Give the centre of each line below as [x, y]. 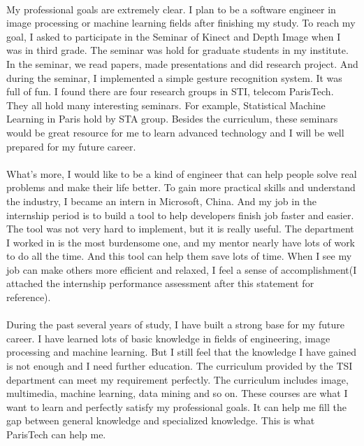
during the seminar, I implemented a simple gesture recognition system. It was [174, 77]
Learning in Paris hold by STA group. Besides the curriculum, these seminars [172, 119]
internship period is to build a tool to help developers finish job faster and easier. [180, 215]
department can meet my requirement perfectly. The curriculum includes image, [177, 379]
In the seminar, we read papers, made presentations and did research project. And [182, 63]
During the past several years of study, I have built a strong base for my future [175, 325]
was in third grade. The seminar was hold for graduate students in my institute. [177, 50]
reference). [29, 297]
